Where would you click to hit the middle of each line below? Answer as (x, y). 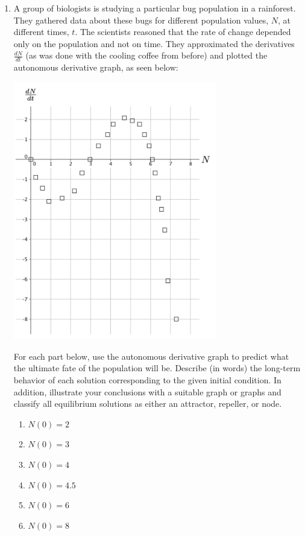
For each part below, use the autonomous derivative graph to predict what (151, 356)
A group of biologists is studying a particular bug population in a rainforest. (155, 8)
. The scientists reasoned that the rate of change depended (183, 32)
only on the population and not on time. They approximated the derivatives (154, 43)
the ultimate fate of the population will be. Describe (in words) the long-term (157, 368)
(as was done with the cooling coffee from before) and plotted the (146, 55)
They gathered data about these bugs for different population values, (141, 20)
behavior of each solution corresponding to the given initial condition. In (147, 380)
